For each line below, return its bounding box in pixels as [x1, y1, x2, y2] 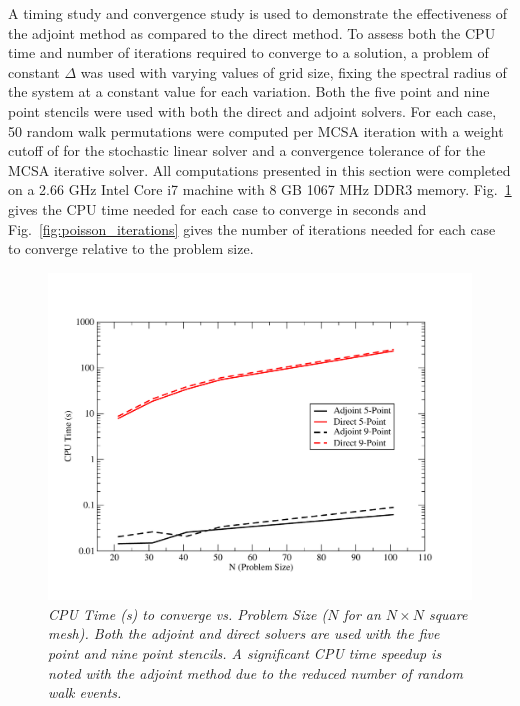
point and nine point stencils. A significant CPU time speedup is [48, 643, 442, 664]
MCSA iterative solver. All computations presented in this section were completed [8, 159, 511, 180]
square [428, 603, 468, 624]
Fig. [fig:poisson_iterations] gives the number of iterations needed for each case [8, 218, 496, 239]
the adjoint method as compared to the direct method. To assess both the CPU [8, 22, 496, 43]
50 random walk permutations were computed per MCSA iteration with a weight [8, 120, 504, 141]
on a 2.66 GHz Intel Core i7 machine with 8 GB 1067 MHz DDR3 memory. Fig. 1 [8, 179, 512, 200]
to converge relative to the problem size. [8, 238, 254, 259]
